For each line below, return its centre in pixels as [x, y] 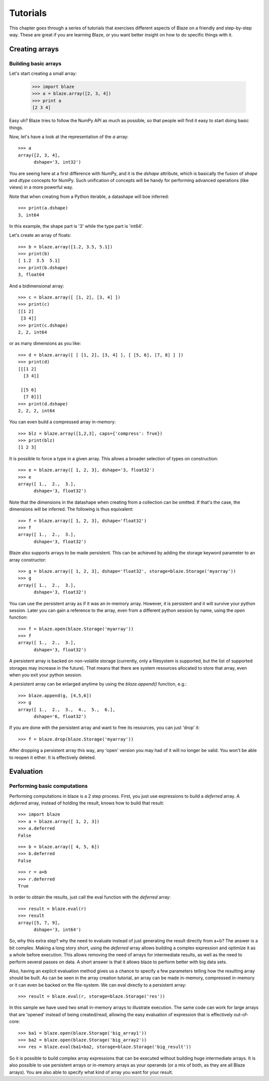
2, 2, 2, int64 [37, 411]
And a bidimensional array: [37, 286]
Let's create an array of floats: [40, 235]
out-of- [241, 1014]
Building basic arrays [35, 63]
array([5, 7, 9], [39, 923]
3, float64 [31, 275]
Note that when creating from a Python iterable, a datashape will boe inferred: [89, 196]
